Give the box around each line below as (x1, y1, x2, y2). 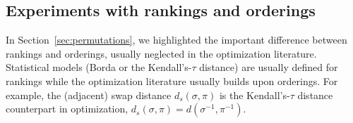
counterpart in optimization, (6, 101, 128, 116)
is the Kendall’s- (219, 87, 290, 102)
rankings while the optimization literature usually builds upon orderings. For (6, 73, 338, 88)
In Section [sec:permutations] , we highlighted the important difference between (6, 32, 347, 47)
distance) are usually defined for (199, 60, 338, 75)
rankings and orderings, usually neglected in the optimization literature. (6, 46, 317, 60)
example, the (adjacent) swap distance (6, 87, 172, 102)
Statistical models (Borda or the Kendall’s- (6, 60, 192, 75)
